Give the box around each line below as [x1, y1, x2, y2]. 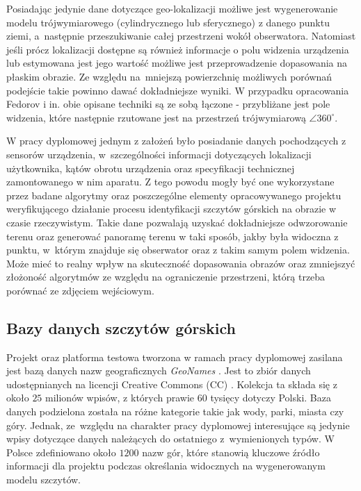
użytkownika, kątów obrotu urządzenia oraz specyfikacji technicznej [6, 160, 295, 175]
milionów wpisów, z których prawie [45, 390, 195, 405]
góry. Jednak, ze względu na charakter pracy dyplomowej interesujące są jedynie [6, 417, 350, 432]
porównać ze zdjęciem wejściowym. [6, 283, 154, 297]
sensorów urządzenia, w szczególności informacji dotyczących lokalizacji [6, 147, 312, 161]
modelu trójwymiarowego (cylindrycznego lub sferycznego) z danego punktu [6, 15, 330, 29]
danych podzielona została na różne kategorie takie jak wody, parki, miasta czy [6, 404, 344, 419]
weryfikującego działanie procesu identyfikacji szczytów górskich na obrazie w [6, 201, 337, 216]
